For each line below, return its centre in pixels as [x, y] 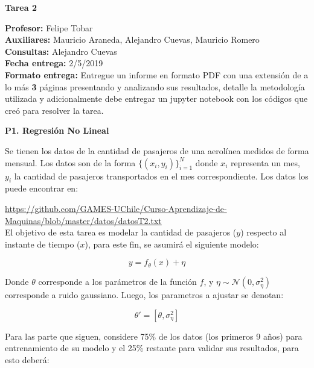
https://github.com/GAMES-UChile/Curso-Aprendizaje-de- [116, 208]
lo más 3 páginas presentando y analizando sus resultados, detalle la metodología [155, 86]
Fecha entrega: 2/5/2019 [54, 63]
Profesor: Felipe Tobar [49, 27]
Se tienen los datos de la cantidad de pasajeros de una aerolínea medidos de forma [157, 150]
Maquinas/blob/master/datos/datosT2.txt [83, 220]
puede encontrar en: [42, 188]
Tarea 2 [21, 7]
